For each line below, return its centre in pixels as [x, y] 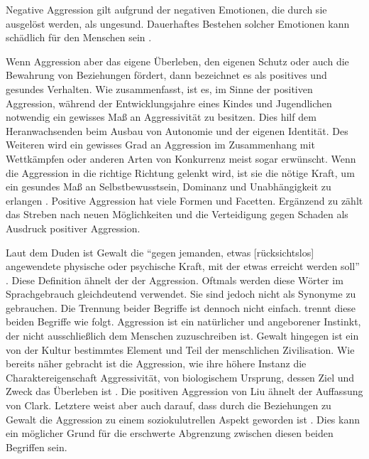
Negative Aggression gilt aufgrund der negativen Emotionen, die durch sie [166, 9]
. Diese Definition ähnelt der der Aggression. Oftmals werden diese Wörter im [175, 280]
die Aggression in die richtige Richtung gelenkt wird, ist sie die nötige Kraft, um [180, 172]
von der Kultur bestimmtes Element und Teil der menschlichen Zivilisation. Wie [180, 349]
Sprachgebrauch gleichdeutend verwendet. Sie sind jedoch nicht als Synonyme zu [181, 294]
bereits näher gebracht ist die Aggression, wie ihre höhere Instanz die [156, 363]
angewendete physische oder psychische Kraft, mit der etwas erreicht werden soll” [183, 266]
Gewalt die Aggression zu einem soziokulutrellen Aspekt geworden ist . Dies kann [183, 419]
